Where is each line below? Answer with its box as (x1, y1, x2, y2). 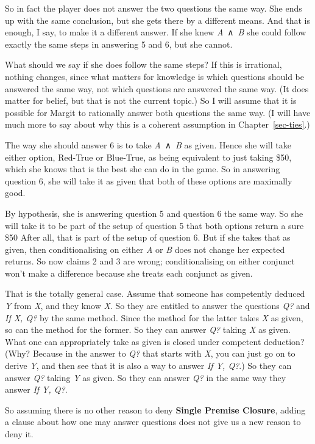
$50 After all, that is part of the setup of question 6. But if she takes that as (5, 231, 291, 244)
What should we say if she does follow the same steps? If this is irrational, (5, 58, 282, 71)
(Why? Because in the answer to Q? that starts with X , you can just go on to (5, 347, 296, 360)
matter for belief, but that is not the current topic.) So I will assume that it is (5, 94, 297, 107)
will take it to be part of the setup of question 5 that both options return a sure (5, 219, 304, 231)
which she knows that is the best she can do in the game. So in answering (5, 162, 280, 175)
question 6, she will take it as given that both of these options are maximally (5, 174, 292, 187)
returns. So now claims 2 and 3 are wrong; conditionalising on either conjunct (5, 255, 295, 267)
